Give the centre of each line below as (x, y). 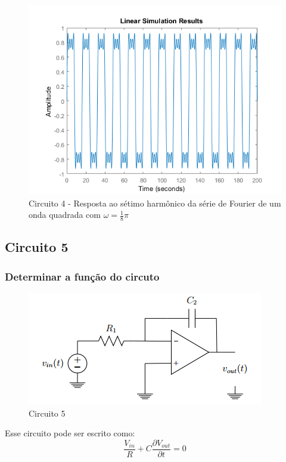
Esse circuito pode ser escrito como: (70, 433)
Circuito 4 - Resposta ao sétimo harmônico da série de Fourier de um (155, 203)
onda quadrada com (65, 215)
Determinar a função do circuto (82, 276)
